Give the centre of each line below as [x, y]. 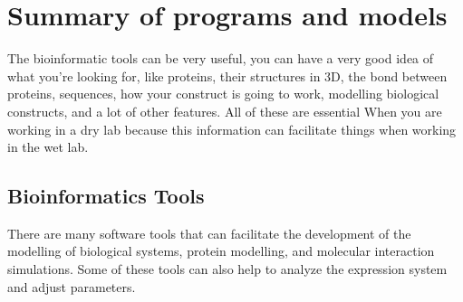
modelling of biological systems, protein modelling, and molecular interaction [221, 251]
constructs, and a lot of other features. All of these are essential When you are [225, 111]
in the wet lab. [48, 147]
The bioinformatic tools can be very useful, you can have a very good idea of [221, 58]
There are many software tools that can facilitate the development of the [209, 233]
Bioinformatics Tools [106, 196]
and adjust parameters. [72, 286]
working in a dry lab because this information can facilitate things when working [232, 129]
